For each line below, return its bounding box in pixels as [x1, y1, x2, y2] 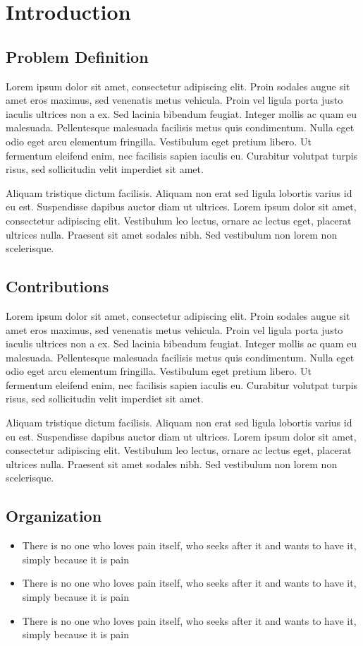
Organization [6, 505, 102, 527]
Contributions [6, 275, 109, 297]
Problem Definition [6, 45, 149, 67]
